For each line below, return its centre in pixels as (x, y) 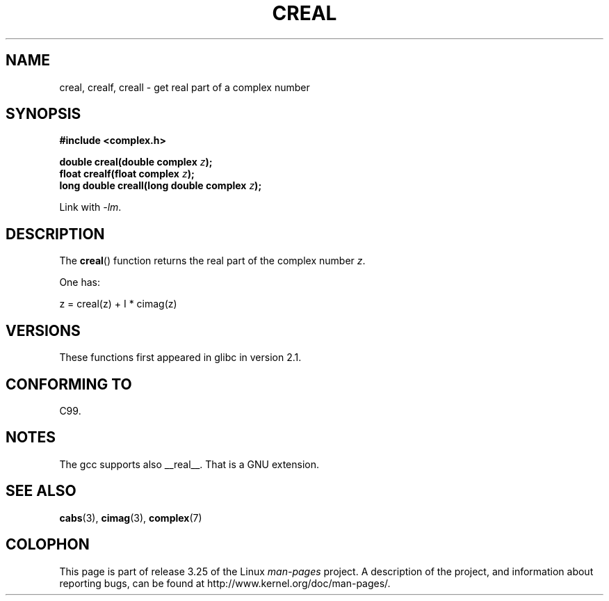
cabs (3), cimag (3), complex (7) (131, 518)
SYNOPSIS (43, 114)
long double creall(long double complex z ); (161, 186)
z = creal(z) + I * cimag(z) (118, 304)
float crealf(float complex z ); (127, 174)
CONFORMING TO (69, 384)
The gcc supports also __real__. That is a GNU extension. (189, 464)
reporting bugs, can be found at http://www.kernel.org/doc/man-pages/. (225, 583)
